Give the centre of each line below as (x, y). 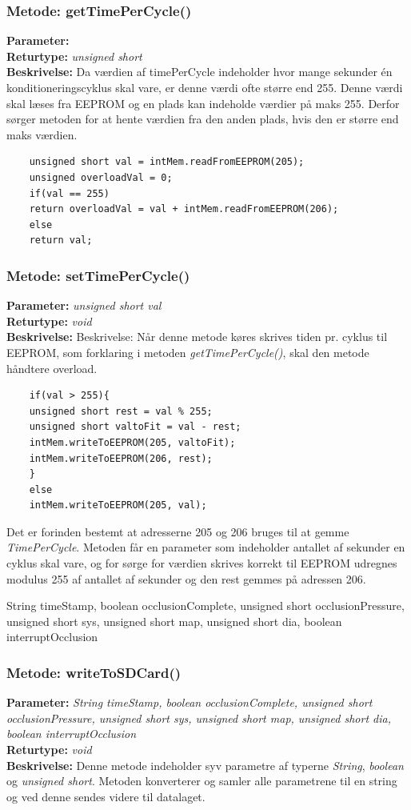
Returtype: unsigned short (74, 56)
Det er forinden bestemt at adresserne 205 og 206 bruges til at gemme (178, 531)
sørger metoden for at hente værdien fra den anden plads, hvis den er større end (203, 119)
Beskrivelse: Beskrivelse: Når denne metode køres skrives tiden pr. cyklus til (197, 337)
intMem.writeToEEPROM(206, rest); (121, 458)
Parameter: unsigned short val (84, 305)
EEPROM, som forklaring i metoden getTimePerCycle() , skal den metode (188, 352)
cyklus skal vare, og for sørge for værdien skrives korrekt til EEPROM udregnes (202, 563)
